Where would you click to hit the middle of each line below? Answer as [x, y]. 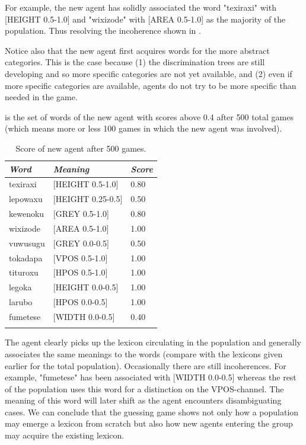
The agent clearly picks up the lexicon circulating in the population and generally [153, 342]
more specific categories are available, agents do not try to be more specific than [151, 85]
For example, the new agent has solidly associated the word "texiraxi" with [141, 7]
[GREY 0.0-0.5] [81, 243]
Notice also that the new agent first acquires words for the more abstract [137, 50]
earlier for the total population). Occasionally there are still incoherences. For [146, 365]
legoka [20, 287]
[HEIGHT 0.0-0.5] [86, 287]
